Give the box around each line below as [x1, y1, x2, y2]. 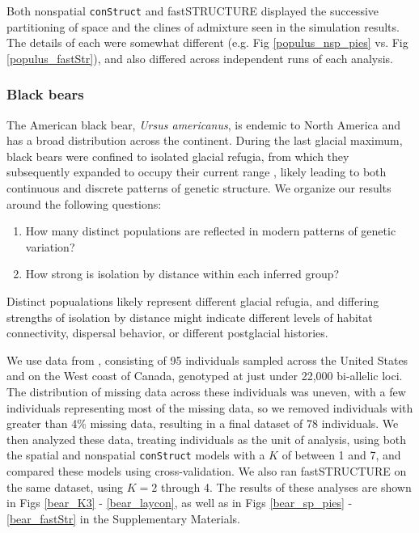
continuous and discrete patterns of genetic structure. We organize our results [6, 180, 391, 197]
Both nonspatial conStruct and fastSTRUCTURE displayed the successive [6, 2, 379, 19]
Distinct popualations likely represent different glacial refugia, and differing [6, 293, 379, 309]
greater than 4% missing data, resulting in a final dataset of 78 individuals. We [6, 415, 399, 432]
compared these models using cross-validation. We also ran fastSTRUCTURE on [6, 463, 407, 479]
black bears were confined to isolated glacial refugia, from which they [6, 147, 349, 164]
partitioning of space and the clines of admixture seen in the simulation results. [6, 18, 400, 35]
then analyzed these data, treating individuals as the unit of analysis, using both [6, 430, 407, 447]
